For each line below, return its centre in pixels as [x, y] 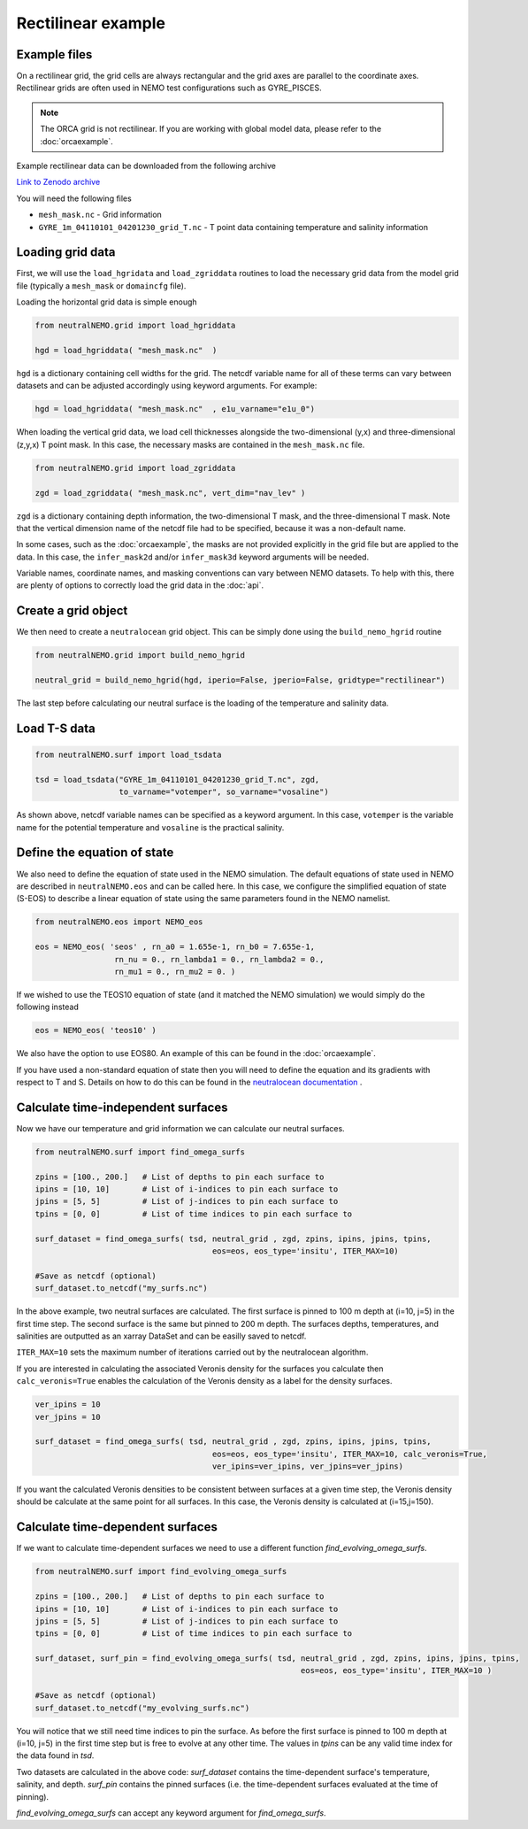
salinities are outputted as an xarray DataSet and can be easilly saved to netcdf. [161, 1336]
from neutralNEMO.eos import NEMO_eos [119, 922]
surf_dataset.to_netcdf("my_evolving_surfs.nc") [142, 1708]
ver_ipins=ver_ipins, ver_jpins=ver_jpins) [308, 1466]
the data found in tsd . [55, 1756]
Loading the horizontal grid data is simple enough [107, 302]
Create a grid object [72, 611]
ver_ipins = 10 [68, 1405]
